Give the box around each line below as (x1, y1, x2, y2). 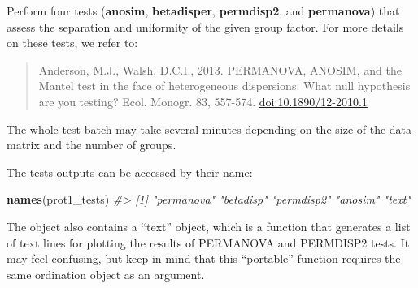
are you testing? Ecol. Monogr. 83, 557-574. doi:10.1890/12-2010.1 (38, 92, 368, 110)
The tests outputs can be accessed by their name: (7, 163, 253, 180)
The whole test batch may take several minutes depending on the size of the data (7, 120, 412, 137)
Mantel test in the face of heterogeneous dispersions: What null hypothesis (38, 77, 411, 94)
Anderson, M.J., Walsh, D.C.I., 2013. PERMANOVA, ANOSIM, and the (38, 61, 402, 78)
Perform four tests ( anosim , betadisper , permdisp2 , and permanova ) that (7, 2, 400, 19)
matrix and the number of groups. (7, 136, 176, 153)
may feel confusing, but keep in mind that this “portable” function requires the (7, 250, 401, 267)
